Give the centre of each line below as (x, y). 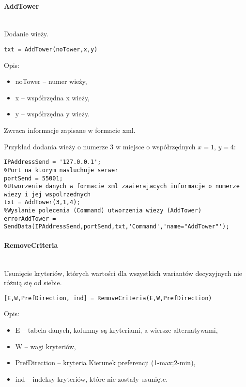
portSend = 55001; (33, 178)
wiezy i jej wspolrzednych (47, 194)
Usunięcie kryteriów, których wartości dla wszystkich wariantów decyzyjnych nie (123, 273)
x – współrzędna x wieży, (52, 97)
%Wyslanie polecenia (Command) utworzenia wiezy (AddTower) (103, 211)
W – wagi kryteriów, (46, 346)
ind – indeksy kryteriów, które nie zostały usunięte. (92, 379)
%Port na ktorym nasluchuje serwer (61, 170)
